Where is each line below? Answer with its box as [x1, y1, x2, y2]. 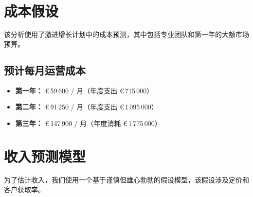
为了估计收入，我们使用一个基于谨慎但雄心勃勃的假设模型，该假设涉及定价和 [4, 175, 249, 185]
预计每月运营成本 [4, 62, 86, 77]
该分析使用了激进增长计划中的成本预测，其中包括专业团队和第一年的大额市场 [4, 29, 249, 39]
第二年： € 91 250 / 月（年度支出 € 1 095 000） [15, 102, 158, 112]
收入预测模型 [4, 146, 86, 166]
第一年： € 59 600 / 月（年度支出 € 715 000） [15, 85, 154, 95]
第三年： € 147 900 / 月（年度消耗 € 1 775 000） [15, 118, 162, 128]
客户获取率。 [4, 184, 45, 195]
